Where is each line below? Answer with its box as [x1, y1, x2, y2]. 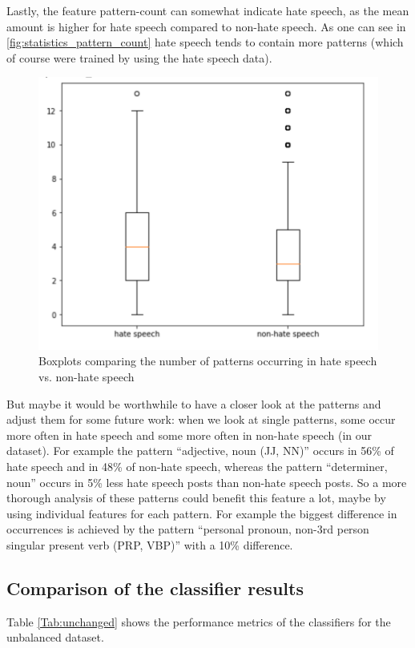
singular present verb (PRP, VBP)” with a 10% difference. [6, 536, 293, 553]
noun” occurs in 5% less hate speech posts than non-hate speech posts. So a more [6, 473, 407, 490]
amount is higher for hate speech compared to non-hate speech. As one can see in [6, 18, 406, 34]
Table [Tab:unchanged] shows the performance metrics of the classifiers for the [6, 613, 391, 630]
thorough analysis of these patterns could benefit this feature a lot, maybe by [6, 489, 386, 506]
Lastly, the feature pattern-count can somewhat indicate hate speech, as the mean [6, 2, 409, 18]
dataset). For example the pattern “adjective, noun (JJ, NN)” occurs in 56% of [6, 442, 394, 459]
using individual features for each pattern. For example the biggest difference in [6, 505, 397, 521]
